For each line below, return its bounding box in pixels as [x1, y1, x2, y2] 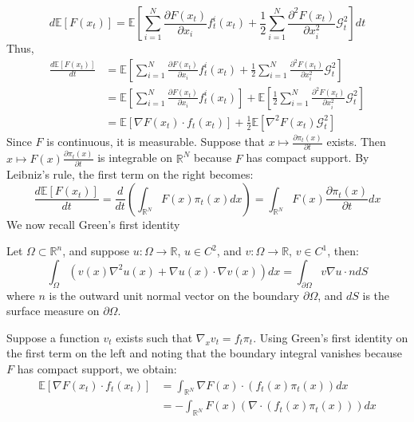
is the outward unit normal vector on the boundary [49, 286, 300, 303]
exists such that [116, 329, 193, 345]
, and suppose [62, 243, 129, 259]
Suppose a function [6, 329, 100, 345]
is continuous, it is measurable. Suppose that [46, 133, 266, 150]
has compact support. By [246, 149, 369, 166]
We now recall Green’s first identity [6, 215, 180, 232]
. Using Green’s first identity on [253, 329, 408, 345]
